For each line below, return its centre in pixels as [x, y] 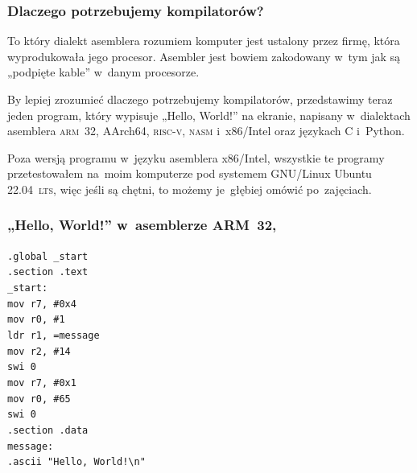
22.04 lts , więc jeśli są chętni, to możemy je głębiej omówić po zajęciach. [190, 189]
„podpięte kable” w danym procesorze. [103, 72]
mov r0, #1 [36, 320]
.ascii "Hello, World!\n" [76, 462]
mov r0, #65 [39, 399]
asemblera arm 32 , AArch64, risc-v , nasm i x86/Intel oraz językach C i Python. [206, 131]
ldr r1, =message [54, 336]
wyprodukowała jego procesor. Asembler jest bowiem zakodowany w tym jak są [204, 56]
